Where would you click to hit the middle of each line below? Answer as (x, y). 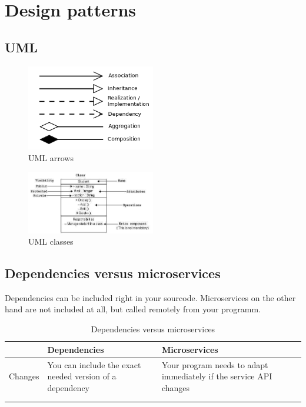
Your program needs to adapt (215, 364)
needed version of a (82, 376)
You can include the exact (94, 364)
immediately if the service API (217, 376)
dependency (68, 387)
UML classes (51, 241)
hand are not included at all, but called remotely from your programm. (133, 309)
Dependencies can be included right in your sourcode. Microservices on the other (150, 297)
